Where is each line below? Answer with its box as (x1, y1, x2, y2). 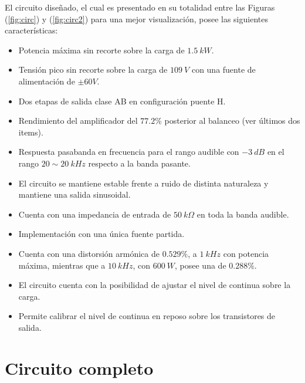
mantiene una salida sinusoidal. (18, 188, 131, 201)
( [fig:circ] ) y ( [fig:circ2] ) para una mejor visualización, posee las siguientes (5, 12, 268, 25)
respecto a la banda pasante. (88, 157, 191, 169)
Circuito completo (5, 355, 154, 379)
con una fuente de (191, 63, 256, 76)
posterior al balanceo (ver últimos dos (164, 114, 300, 127)
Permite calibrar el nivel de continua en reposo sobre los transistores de (18, 310, 276, 322)
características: (5, 24, 58, 36)
